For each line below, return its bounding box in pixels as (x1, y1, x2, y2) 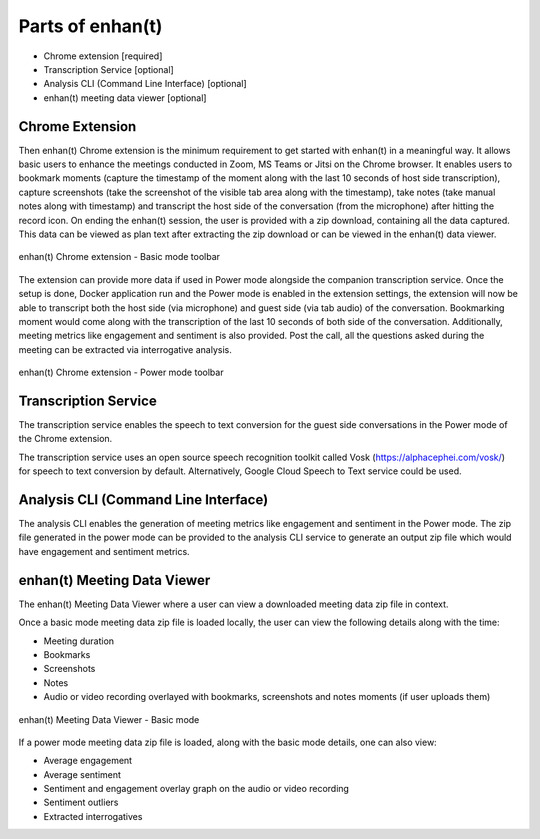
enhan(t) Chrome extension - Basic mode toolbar (18, 251, 220, 263)
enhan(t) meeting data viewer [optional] (43, 91, 207, 104)
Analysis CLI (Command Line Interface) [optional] (43, 78, 247, 90)
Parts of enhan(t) (18, 15, 163, 37)
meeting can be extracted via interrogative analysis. (18, 343, 232, 355)
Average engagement (43, 755, 133, 767)
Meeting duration (43, 635, 115, 647)
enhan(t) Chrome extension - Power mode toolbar (18, 366, 224, 379)
